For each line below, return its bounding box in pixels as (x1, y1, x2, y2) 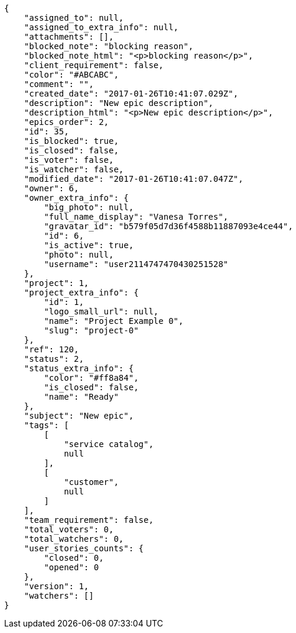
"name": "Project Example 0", (44, 316, 184, 326)
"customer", (64, 477, 119, 487)
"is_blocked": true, (24, 136, 119, 146)
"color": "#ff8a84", (44, 373, 139, 383)
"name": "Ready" (44, 392, 119, 401)
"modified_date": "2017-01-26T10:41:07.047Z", (24, 174, 243, 184)
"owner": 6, (24, 184, 79, 193)
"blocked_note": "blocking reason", (24, 41, 194, 51)
